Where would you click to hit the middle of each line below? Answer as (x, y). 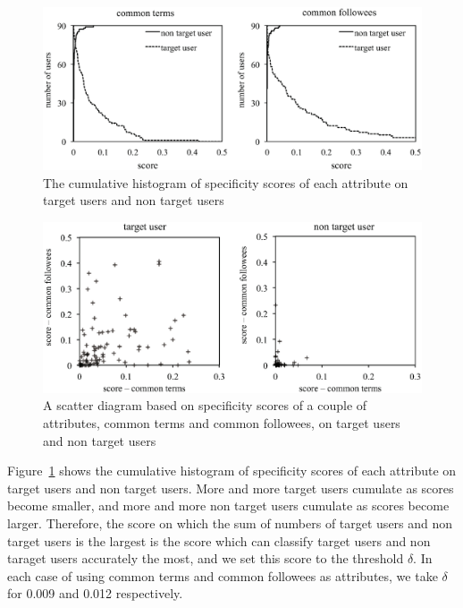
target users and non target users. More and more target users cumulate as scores (231, 488)
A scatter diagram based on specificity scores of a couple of (205, 405)
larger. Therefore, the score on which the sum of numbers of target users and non (230, 523)
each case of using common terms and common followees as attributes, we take (223, 575)
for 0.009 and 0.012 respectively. (95, 593)
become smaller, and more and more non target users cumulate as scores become (228, 505)
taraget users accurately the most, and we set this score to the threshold (206, 558)
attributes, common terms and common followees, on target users (222, 423)
